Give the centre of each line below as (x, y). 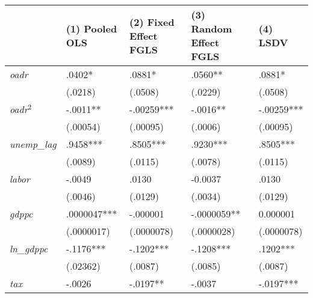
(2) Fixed (152, 22)
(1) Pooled (91, 29)
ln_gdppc (29, 248)
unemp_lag (33, 144)
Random (212, 29)
